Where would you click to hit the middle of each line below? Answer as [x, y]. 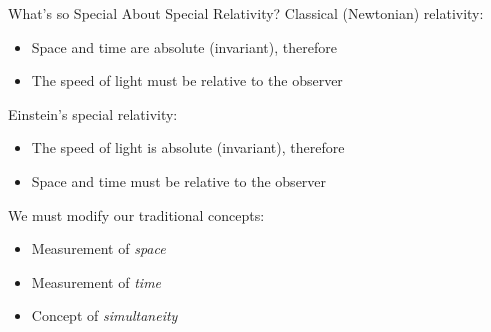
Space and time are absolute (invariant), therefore [184, 46]
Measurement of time [96, 281]
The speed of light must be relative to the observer [187, 80]
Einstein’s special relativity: [93, 113]
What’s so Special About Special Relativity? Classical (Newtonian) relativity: [246, 13]
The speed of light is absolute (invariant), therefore [188, 147]
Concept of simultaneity [104, 315]
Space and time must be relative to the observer [179, 180]
